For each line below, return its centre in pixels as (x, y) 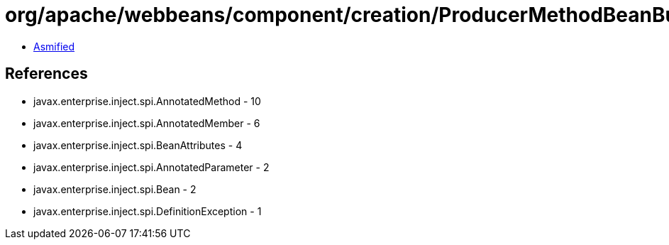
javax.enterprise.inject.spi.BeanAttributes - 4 (138, 145)
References (46, 74)
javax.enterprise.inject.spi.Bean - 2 (115, 189)
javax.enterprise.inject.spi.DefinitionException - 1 (148, 211)
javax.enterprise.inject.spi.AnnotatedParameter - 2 (151, 167)
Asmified (54, 46)
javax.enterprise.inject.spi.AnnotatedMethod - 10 (147, 101)
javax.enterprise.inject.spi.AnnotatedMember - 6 (147, 123)
